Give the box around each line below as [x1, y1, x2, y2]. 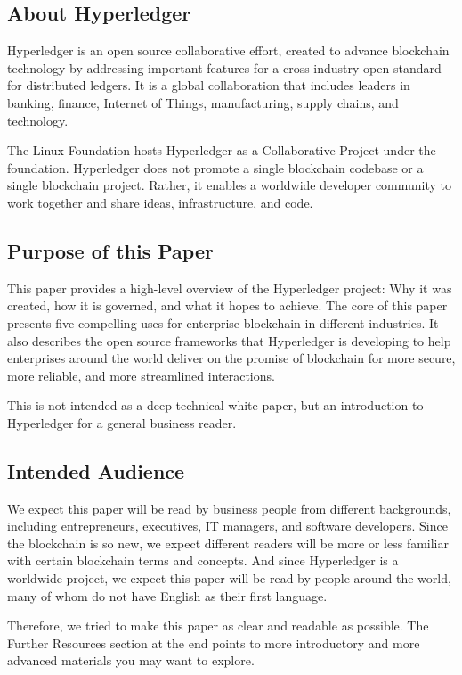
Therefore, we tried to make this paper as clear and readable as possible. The [7, 616, 429, 635]
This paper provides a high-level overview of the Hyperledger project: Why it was [7, 278, 452, 297]
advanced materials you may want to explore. [7, 651, 255, 670]
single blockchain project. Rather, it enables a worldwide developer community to [7, 176, 452, 194]
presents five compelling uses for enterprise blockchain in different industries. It [7, 313, 439, 332]
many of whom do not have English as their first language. [7, 586, 328, 605]
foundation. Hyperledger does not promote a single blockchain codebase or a [7, 158, 424, 177]
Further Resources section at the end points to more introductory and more [7, 633, 420, 652]
